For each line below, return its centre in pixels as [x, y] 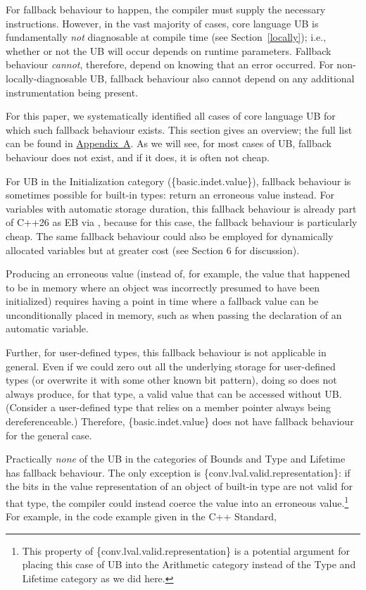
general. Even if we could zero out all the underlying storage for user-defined [171, 366]
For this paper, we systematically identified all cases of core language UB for [171, 116]
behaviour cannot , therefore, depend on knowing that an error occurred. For [170, 64]
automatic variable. [47, 328]
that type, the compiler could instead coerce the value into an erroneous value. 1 [177, 502]
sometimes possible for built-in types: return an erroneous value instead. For [170, 195]
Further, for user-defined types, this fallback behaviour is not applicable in [166, 352]
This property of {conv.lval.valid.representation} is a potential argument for [186, 550]
